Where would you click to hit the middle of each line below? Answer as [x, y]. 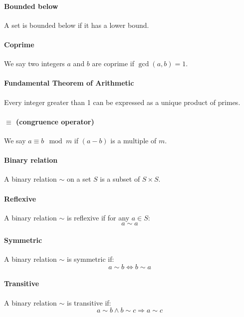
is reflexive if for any [98, 217]
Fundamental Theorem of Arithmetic [69, 83]
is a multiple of [133, 140]
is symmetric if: [91, 259]
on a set [79, 179]
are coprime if [113, 63]
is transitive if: [89, 302]
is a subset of [120, 179]
